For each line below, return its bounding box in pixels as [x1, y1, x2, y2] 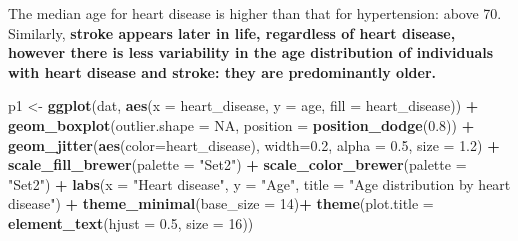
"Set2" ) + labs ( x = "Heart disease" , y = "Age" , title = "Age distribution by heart [8, 173, 511, 194]
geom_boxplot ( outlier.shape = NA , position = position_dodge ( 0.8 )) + [8, 114, 475, 135]
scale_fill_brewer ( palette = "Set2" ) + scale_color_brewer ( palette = [8, 154, 467, 175]
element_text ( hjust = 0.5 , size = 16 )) [8, 212, 254, 233]
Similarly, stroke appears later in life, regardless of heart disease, [8, 22, 456, 43]
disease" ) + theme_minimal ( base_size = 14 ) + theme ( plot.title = [8, 193, 434, 214]
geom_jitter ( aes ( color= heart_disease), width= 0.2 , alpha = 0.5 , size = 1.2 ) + [8, 134, 500, 155]
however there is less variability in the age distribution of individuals [8, 42, 494, 63]
